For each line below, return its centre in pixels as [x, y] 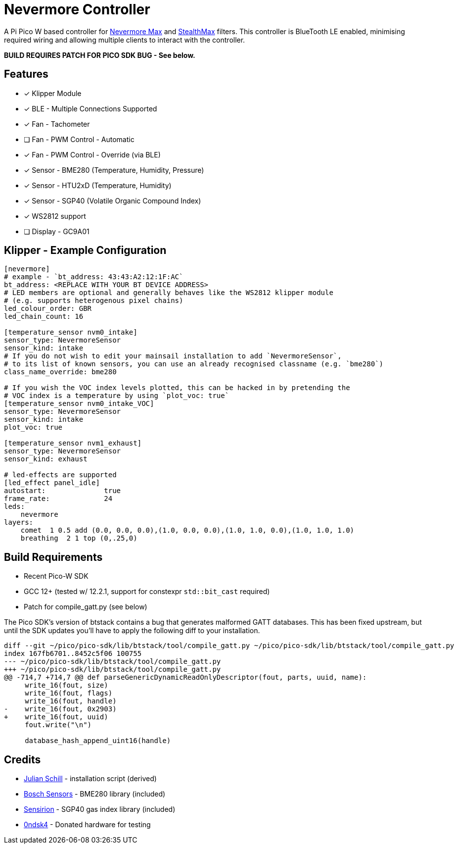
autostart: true [63, 491]
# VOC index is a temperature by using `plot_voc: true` [117, 396]
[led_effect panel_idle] [52, 483]
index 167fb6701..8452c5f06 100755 [73, 654]
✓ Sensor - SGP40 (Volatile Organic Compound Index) [113, 200]
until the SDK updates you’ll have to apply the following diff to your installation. [132, 631]
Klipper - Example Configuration [85, 250]
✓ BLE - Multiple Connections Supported [91, 108]
